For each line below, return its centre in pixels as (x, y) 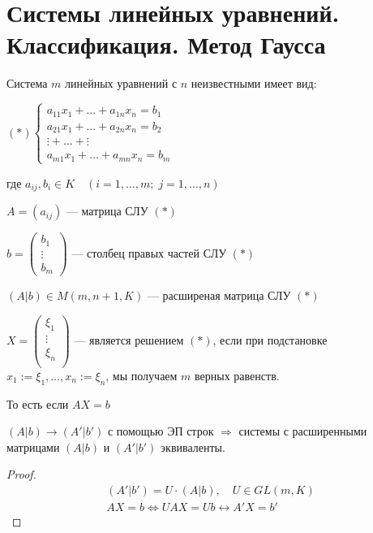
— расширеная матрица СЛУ (219, 295)
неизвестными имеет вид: (254, 83)
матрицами (33, 446)
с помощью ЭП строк (161, 431)
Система (27, 83)
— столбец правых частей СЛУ (149, 252)
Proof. (21, 474)
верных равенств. (237, 375)
